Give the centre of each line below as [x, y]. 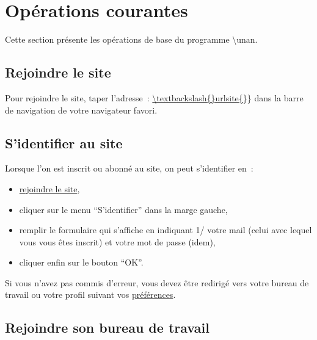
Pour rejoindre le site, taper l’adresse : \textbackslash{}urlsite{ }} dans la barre [154, 97]
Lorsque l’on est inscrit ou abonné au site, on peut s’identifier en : [129, 168]
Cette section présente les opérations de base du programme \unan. [131, 39]
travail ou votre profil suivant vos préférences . [90, 295]
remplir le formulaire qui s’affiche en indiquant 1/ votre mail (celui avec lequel [166, 230]
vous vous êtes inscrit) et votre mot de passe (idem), [117, 241]
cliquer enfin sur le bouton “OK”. [81, 262]
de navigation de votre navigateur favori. [81, 110]
